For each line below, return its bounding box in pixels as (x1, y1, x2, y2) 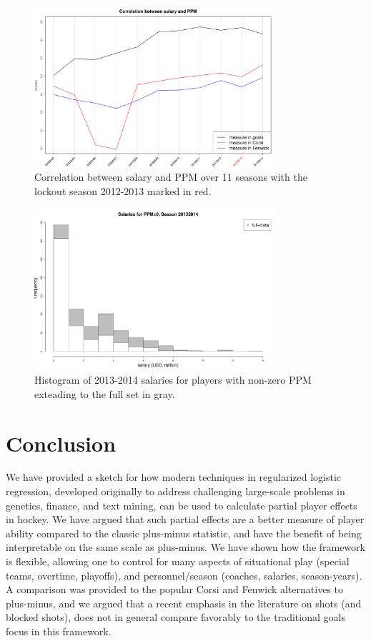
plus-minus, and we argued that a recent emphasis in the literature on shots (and (6, 595, 362, 610)
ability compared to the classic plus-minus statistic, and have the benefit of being (6, 525, 362, 540)
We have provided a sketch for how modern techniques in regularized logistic (6, 469, 342, 485)
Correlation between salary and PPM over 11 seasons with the (34, 169, 307, 184)
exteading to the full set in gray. (34, 386, 175, 401)
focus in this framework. (6, 624, 112, 638)
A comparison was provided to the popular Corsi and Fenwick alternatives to (6, 582, 344, 597)
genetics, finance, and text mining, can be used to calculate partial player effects (6, 497, 357, 512)
